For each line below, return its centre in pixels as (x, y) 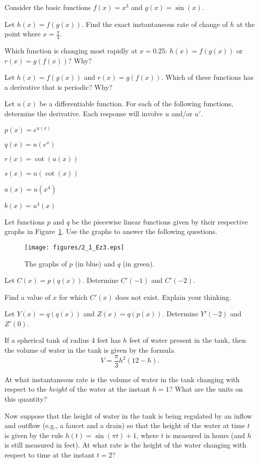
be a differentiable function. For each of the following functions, (136, 104)
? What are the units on (206, 389)
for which (73, 297)
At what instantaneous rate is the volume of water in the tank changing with (122, 379)
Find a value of (28, 297)
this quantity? (26, 398)
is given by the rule (34, 435)
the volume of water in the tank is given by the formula (89, 350)
